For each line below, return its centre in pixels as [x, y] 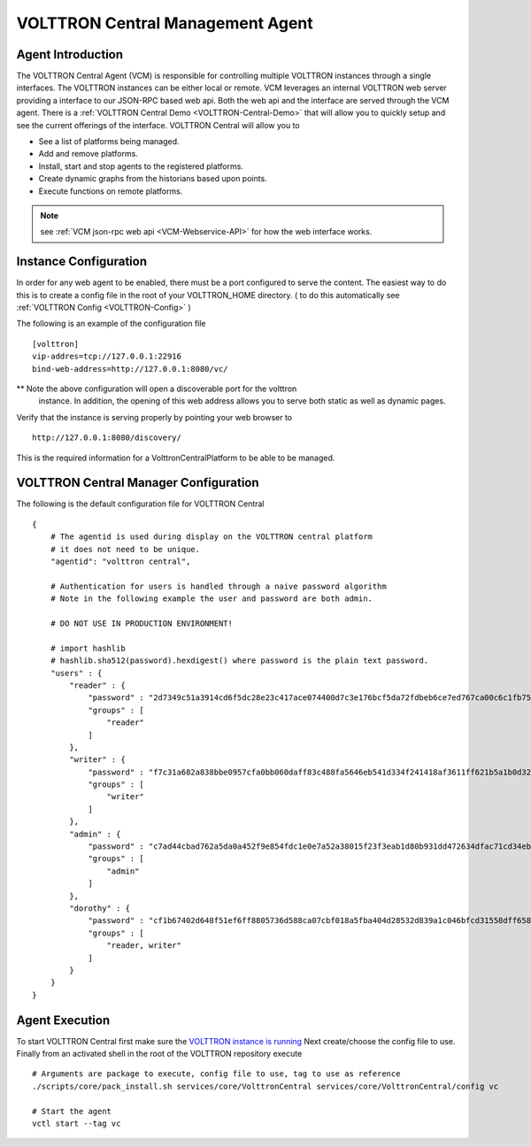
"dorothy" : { [100, 908]
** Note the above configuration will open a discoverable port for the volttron [157, 389]
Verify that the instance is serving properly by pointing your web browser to [154, 417]
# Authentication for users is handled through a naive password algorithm [218, 586]
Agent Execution [63, 1020]
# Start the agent [72, 1111]
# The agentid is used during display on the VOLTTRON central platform [212, 537]
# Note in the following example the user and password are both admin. [212, 599]
